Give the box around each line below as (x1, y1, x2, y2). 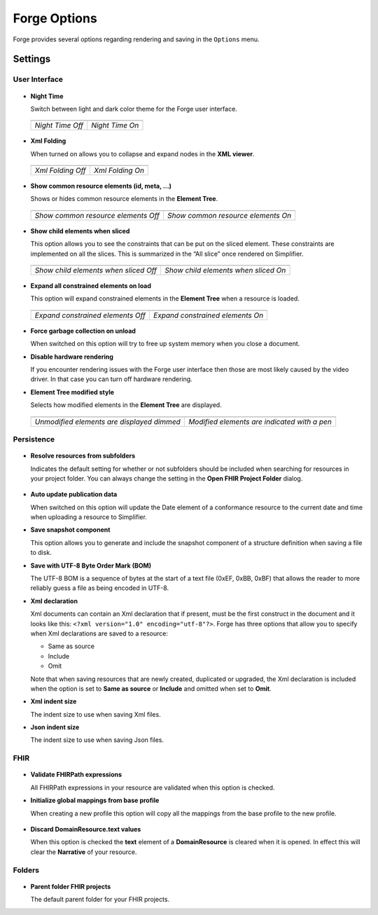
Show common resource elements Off (34, 210, 160, 220)
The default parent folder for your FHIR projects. (30, 895, 170, 904)
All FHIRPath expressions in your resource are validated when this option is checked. (30, 783, 275, 792)
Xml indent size (30, 697, 77, 706)
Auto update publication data (30, 490, 118, 499)
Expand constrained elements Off (34, 310, 146, 320)
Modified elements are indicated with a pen (188, 417, 332, 427)
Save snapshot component (30, 525, 111, 534)
